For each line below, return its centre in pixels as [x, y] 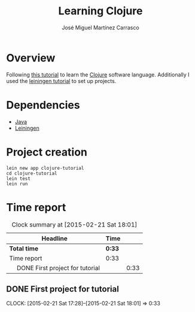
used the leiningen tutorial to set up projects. [61, 81]
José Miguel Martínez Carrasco [100, 27]
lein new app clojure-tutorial [45, 168]
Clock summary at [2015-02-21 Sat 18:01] [74, 224]
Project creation [47, 152]
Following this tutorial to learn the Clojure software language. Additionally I [98, 74]
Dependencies [43, 105]
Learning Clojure [100, 11]
